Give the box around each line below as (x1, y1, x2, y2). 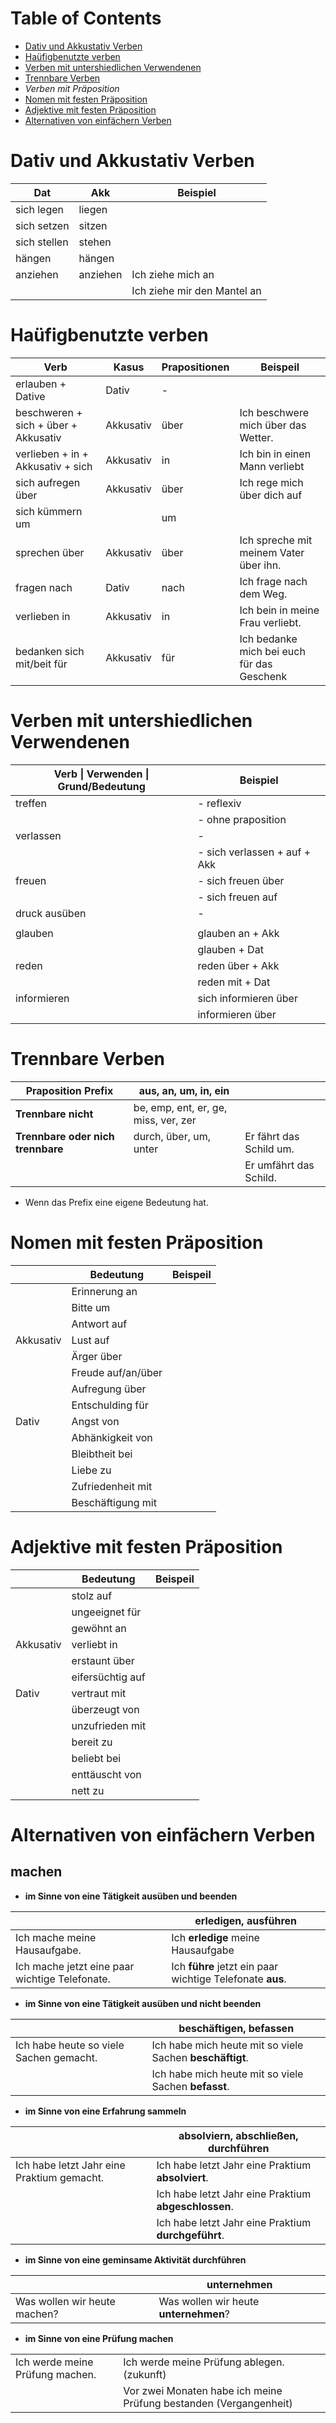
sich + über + (15, 418, 78, 432)
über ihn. (239, 558, 282, 572)
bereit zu (71, 1735, 113, 1749)
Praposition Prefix (25, 1083, 114, 1097)
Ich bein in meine (239, 603, 320, 617)
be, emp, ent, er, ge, (133, 1100, 228, 1114)
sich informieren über (197, 991, 298, 1005)
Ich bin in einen (239, 447, 312, 461)
